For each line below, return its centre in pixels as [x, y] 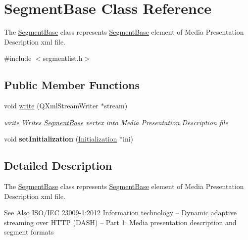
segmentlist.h [63, 58]
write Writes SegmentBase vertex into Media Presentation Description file [116, 122]
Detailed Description [58, 166]
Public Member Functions [72, 85]
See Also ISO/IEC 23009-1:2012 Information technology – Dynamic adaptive [120, 213]
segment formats [29, 232]
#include [18, 58]
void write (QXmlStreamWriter [51, 106]
